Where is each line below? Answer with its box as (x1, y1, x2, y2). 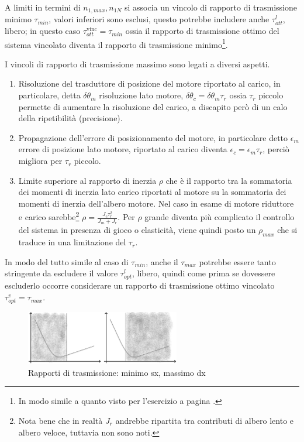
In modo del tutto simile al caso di (5, 255, 129, 268)
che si (277, 224, 298, 236)
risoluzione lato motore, (99, 89, 184, 101)
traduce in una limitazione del (18, 236, 126, 248)
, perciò (262, 143, 289, 155)
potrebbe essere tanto (199, 255, 276, 268)
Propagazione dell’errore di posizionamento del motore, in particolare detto (18, 131, 288, 143)
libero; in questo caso (5, 25, 81, 37)
